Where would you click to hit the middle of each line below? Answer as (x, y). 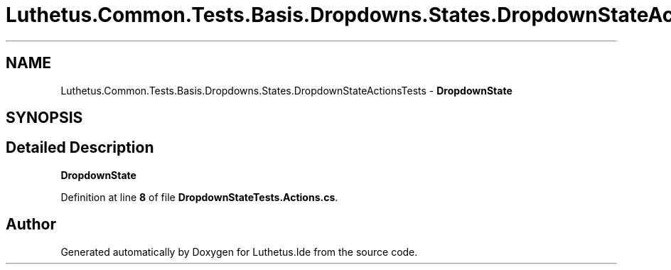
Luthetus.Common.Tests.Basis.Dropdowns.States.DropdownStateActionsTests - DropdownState (286, 90)
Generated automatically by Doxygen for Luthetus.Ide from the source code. (239, 252)
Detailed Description (80, 148)
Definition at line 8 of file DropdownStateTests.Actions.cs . (199, 197)
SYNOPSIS (44, 118)
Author (31, 225)
